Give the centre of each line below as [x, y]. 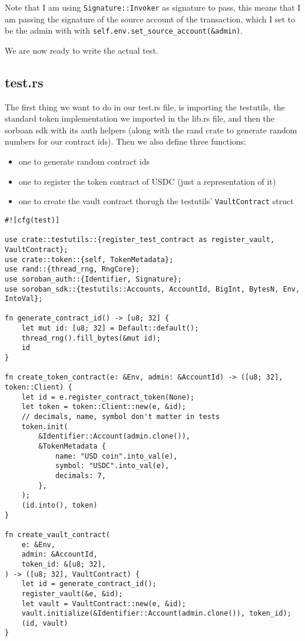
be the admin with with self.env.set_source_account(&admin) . [124, 30]
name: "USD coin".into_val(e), [116, 456]
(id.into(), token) [59, 505]
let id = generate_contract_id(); [89, 584]
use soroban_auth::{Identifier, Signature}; [93, 279]
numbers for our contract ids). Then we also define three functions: [126, 141]
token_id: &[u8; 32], [64, 564]
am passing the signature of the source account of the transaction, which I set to [150, 19]
